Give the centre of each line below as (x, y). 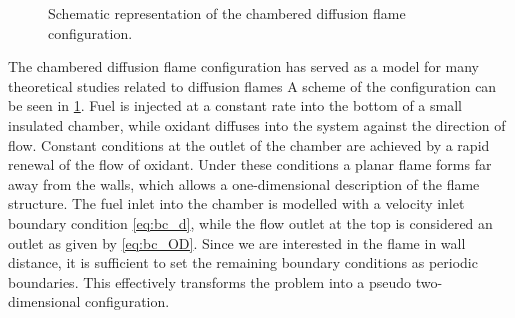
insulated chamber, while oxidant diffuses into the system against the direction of (257, 124)
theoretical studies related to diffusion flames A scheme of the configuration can (252, 85)
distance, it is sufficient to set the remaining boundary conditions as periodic (243, 262)
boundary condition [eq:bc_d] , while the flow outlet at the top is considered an (250, 222)
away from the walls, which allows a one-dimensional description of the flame (244, 183)
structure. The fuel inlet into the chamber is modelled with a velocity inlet (236, 203)
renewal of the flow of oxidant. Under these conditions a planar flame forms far (250, 164)
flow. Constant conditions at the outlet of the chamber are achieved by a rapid (249, 144)
